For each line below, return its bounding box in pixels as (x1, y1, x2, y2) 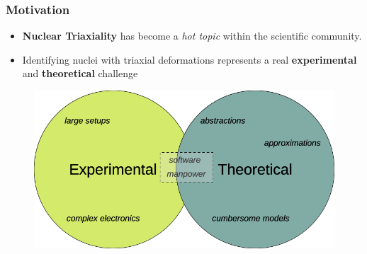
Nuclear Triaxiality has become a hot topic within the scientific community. (22, 28, 362, 43)
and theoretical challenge (22, 66, 138, 81)
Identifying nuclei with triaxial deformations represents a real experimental (22, 52, 357, 67)
